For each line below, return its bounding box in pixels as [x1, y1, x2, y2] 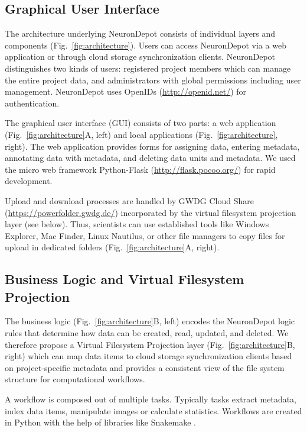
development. [5, 175, 53, 187]
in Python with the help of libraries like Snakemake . [5, 416, 196, 428]
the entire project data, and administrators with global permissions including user [5, 73, 301, 86]
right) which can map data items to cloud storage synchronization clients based [5, 350, 292, 362]
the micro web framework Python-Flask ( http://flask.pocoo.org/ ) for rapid [5, 163, 276, 175]
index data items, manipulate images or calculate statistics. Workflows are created [5, 404, 302, 417]
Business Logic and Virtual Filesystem [5, 270, 244, 288]
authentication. [5, 96, 60, 109]
